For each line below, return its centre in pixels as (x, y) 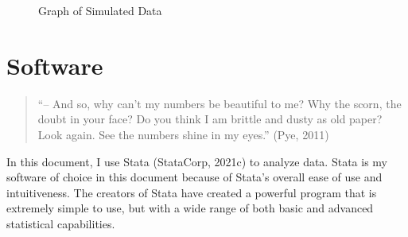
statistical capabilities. (61, 223)
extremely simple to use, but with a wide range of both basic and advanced (190, 208)
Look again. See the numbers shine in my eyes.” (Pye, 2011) (183, 134)
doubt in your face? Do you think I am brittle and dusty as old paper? (210, 119)
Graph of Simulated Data (100, 10)
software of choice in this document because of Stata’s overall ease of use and (194, 177)
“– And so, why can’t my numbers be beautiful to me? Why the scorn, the (220, 103)
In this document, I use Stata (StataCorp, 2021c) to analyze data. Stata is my (197, 161)
